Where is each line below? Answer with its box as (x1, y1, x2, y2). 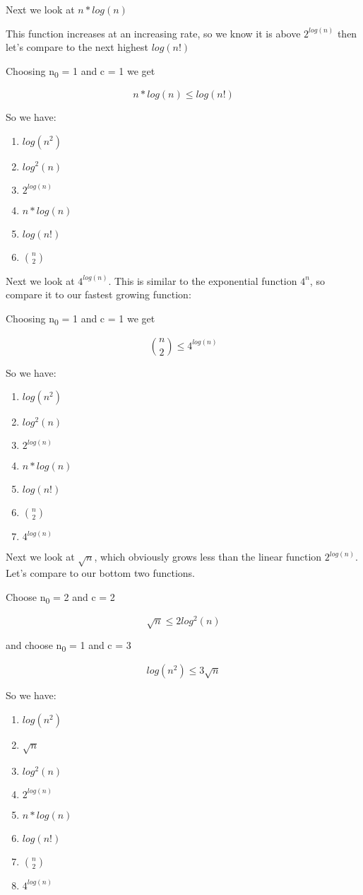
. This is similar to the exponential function (108, 273, 297, 288)
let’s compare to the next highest (6, 40, 149, 54)
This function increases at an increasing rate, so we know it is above (6, 25, 301, 40)
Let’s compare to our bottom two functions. (6, 566, 195, 580)
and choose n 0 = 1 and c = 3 (6, 638, 131, 655)
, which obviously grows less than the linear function (94, 549, 322, 564)
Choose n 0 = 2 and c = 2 (6, 589, 115, 606)
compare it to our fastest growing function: (6, 287, 191, 302)
